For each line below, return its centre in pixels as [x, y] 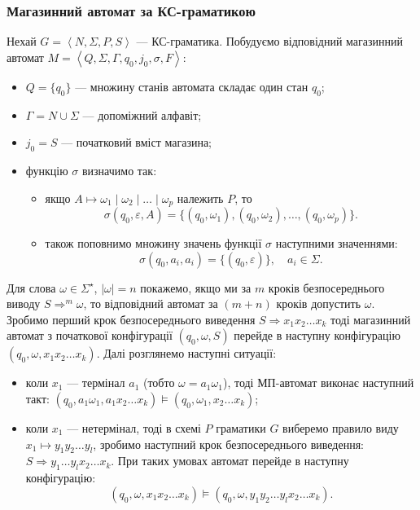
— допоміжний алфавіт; [142, 114]
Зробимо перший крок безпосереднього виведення [131, 319]
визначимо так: [119, 170]
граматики [241, 428]
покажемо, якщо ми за [196, 287]
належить [200, 198]
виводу [24, 303]
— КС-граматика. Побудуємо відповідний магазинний [270, 41]
